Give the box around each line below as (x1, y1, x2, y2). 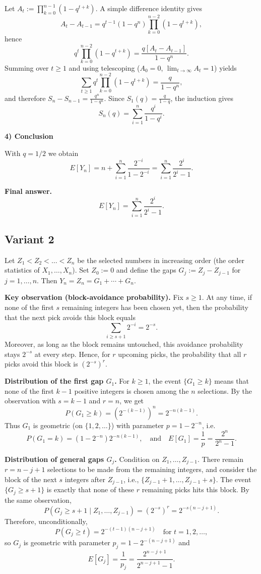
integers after (64, 474, 106, 484)
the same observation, (5, 494, 72, 505)
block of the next (5, 474, 57, 484)
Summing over (5, 62, 49, 73)
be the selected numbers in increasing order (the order (77, 254, 244, 265)
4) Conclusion (5, 131, 53, 141)
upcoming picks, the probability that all (118, 348, 241, 359)
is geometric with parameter (23, 537, 110, 548)
